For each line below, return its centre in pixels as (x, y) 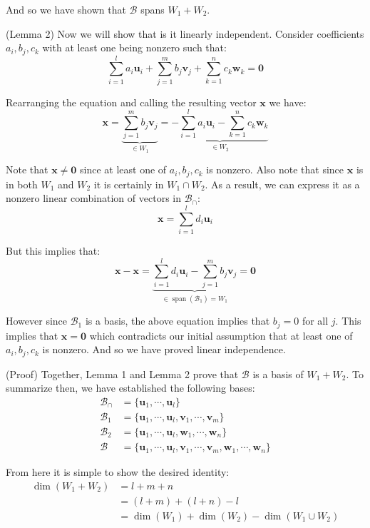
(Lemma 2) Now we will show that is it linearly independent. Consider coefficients (185, 33)
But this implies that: (53, 251)
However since (37, 321)
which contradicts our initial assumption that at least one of (221, 335)
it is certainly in (129, 184)
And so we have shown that (66, 9)
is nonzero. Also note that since (275, 169)
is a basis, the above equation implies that (178, 321)
